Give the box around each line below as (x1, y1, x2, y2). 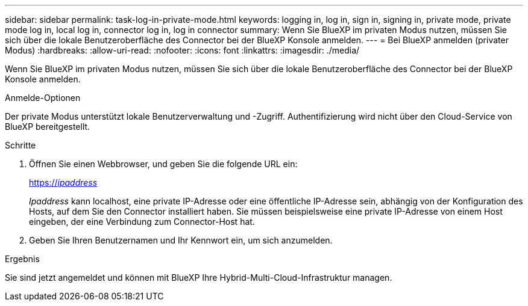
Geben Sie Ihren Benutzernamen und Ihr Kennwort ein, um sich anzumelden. (29, 235, 333, 245)
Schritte (5, 140, 36, 150)
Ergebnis (5, 254, 40, 264)
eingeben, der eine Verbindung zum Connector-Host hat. (29, 216, 255, 227)
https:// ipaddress (29, 177, 98, 188)
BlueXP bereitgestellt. (5, 121, 90, 132)
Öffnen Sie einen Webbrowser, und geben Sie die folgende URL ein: (29, 159, 298, 169)
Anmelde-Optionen (5, 93, 81, 103)
